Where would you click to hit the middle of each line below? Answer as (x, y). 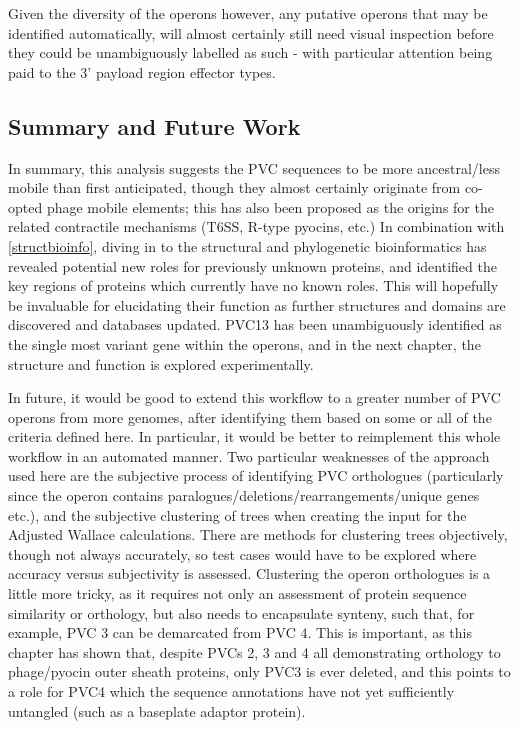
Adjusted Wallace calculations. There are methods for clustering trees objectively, (258, 534)
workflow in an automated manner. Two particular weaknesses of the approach (249, 455)
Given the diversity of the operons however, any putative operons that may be (248, 13)
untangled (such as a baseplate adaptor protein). (157, 710)
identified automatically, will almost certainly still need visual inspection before (251, 32)
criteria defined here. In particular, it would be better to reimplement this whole (254, 436)
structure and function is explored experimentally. (161, 363)
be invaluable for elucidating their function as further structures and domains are (257, 304)
